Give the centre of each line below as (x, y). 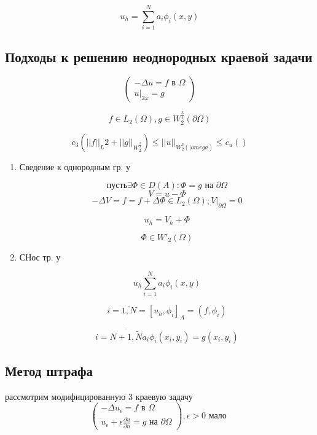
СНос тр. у (40, 257)
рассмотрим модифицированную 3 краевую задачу (99, 396)
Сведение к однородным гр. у (75, 166)
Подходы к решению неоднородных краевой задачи (159, 56)
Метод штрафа (49, 370)
